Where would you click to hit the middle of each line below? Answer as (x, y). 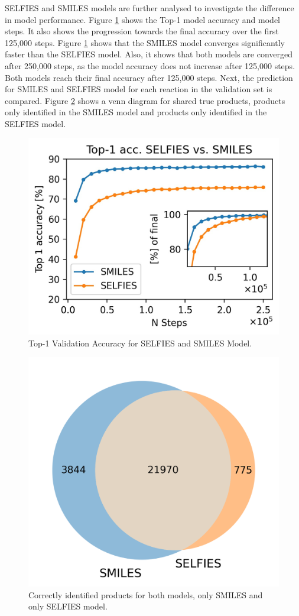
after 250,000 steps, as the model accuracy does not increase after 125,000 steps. (150, 65)
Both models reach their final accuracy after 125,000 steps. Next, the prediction (149, 77)
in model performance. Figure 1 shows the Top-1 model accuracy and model (142, 19)
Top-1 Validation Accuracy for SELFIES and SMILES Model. (140, 343)
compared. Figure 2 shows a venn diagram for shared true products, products (145, 100)
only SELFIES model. (68, 606)
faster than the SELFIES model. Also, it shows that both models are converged (149, 54)
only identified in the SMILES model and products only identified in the (136, 112)
